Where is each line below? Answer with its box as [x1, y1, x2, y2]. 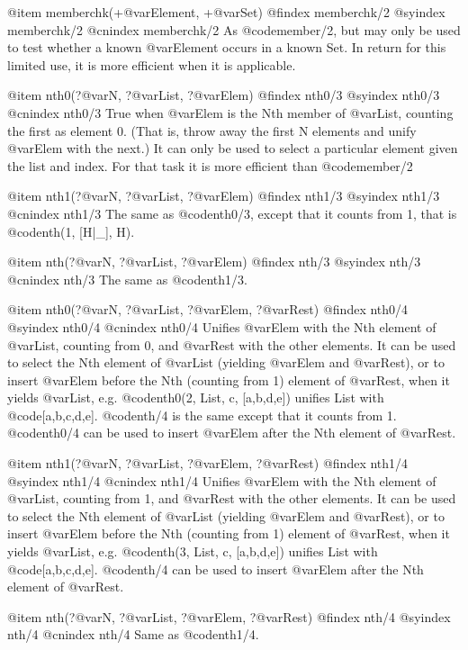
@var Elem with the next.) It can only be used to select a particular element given [7, 139, 458, 158]
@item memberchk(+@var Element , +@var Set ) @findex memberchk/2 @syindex [7, 3, 445, 21]
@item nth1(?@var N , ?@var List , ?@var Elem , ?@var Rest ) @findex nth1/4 [7, 454, 409, 473]
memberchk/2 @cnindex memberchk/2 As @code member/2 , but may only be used [7, 20, 461, 39]
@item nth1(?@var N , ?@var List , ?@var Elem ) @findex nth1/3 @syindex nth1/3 [7, 186, 440, 205]
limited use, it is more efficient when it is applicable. [7, 55, 296, 74]
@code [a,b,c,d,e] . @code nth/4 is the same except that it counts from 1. [7, 405, 397, 424]
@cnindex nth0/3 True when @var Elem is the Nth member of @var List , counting [7, 103, 454, 122]
